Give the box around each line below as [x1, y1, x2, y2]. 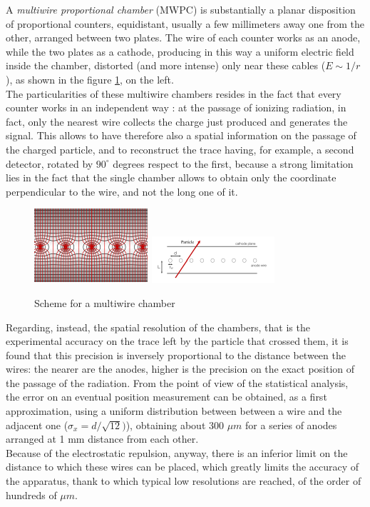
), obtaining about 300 [125, 417, 224, 432]
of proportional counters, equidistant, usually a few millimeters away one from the [6, 16, 364, 31]
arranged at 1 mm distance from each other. [6, 431, 199, 446]
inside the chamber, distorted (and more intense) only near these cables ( [6, 58, 326, 73]
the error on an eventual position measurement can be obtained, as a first [6, 389, 327, 404]
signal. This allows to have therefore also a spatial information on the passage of [6, 128, 356, 143]
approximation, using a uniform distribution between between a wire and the [6, 403, 342, 418]
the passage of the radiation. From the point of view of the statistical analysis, [6, 375, 349, 390]
